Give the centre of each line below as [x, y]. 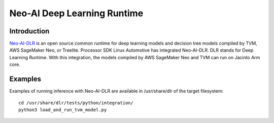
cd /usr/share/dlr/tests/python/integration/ [76, 103]
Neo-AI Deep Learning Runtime [76, 13]
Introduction [29, 31]
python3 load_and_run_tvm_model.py [63, 110]
